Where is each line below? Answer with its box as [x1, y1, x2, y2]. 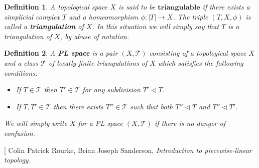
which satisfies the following [158, 57, 243, 68]
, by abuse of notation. [60, 31, 129, 41]
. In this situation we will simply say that [92, 21, 219, 32]
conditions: [4, 67, 38, 78]
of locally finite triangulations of [48, 57, 148, 68]
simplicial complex [4, 11, 60, 22]
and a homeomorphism [69, 11, 139, 22]
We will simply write [4, 118, 67, 128]
